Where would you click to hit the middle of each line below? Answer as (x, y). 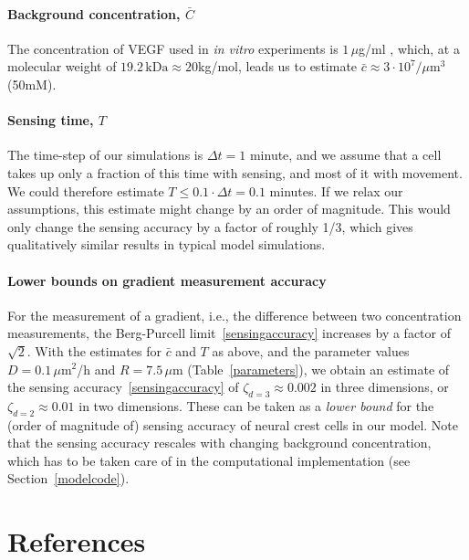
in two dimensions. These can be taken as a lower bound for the (256, 405)
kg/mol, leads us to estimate (278, 66)
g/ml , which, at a (409, 48)
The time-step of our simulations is (105, 155)
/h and (96, 369)
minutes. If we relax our (336, 190)
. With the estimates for (94, 350)
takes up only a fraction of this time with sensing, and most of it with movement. (235, 172)
